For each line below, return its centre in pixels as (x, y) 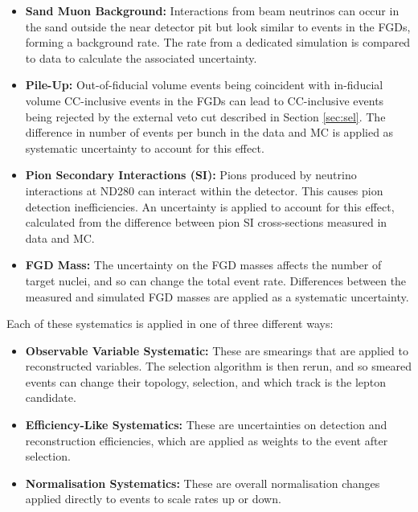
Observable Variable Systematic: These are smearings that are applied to (217, 350)
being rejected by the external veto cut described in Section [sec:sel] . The (205, 116)
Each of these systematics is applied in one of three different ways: (170, 324)
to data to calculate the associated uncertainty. (141, 57)
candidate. (51, 397)
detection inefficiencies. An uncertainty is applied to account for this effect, (210, 206)
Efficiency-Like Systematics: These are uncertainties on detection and (206, 425)
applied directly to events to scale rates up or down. (153, 499)
